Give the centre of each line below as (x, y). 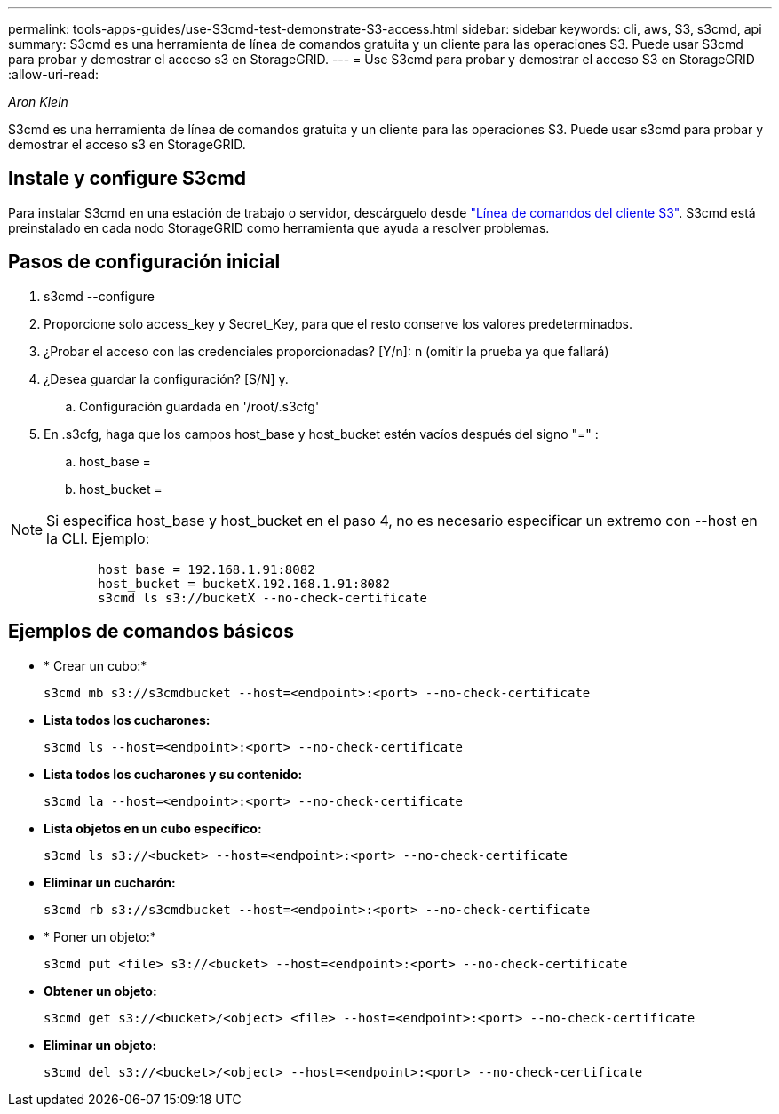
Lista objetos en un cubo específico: (153, 828)
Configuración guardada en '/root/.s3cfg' (199, 406)
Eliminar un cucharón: (110, 882)
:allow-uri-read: (54, 74)
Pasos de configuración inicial (144, 262)
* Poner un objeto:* (100, 936)
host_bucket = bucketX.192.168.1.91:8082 (244, 583)
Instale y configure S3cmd (127, 179)
